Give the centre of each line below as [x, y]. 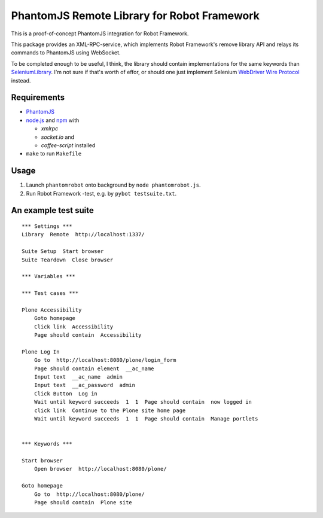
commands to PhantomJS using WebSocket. [66, 53]
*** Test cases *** [50, 293]
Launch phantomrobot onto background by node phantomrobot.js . [113, 185]
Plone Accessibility [52, 310]
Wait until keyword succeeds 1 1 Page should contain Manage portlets [146, 419]
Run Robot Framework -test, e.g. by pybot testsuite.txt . [101, 193]
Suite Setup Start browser [63, 252]
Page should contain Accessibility [88, 335]
